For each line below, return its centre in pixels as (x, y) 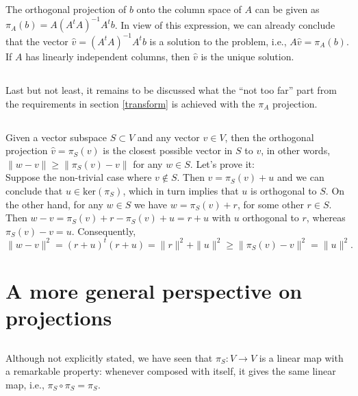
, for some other (270, 204)
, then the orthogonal (269, 137)
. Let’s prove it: (222, 163)
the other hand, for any (54, 204)
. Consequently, (104, 231)
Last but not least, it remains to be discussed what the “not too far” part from (171, 89)
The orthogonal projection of (66, 9)
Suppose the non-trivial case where (79, 177)
